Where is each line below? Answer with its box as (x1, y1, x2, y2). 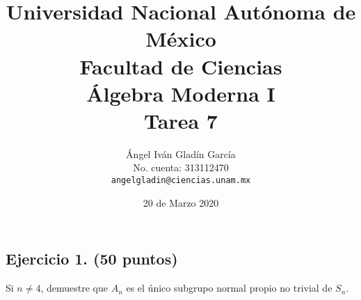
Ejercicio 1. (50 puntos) (6, 248, 178, 269)
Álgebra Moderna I (86, 79, 275, 107)
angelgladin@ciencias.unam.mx (111, 175, 251, 186)
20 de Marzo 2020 (143, 195, 219, 210)
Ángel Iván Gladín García (126, 146, 236, 161)
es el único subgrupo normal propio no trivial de (126, 281, 332, 295)
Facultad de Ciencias (79, 52, 282, 80)
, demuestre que (40, 281, 108, 295)
